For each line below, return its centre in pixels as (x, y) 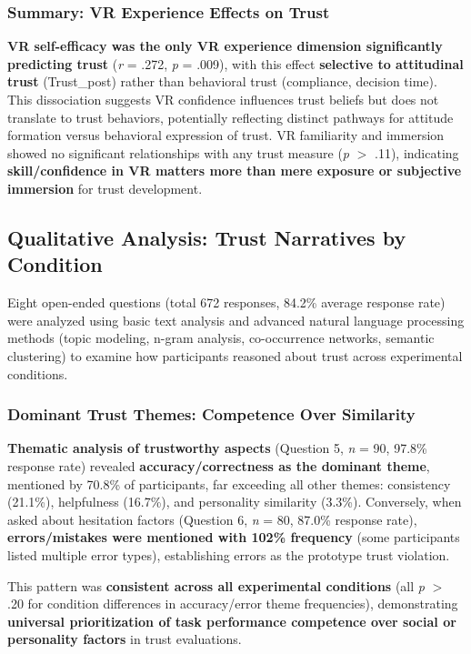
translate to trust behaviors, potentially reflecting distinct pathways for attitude (230, 117)
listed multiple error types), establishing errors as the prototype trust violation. (229, 554)
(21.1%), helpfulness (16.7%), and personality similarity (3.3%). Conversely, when (235, 502)
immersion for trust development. (105, 188)
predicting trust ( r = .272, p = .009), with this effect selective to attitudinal (235, 63)
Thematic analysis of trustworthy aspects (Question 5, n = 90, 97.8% (217, 448)
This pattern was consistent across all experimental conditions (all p (216, 585)
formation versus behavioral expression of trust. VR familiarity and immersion (226, 135)
